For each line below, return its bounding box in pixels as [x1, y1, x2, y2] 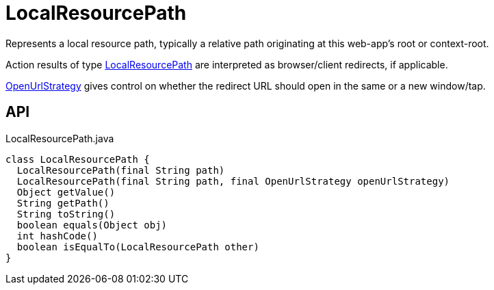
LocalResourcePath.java [5, 132, 114, 144]
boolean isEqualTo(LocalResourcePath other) [16, 241, 259, 252]
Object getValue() [16, 186, 116, 198]
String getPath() [16, 197, 109, 209]
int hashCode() [16, 230, 98, 241]
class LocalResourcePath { [5, 153, 150, 165]
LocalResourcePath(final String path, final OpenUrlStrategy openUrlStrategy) [16, 175, 450, 187]
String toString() [16, 208, 116, 220]
